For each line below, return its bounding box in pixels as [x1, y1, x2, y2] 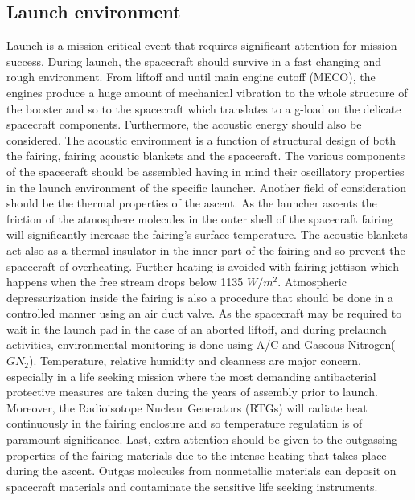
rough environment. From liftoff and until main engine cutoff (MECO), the [6, 68, 376, 85]
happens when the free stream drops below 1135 [6, 273, 244, 290]
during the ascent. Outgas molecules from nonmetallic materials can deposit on [6, 462, 397, 479]
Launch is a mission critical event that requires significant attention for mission [6, 37, 397, 54]
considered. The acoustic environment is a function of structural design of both [6, 131, 396, 148]
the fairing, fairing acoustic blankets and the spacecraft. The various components [6, 147, 405, 164]
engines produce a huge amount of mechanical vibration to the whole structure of [6, 84, 408, 100]
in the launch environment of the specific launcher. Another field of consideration [6, 178, 406, 195]
